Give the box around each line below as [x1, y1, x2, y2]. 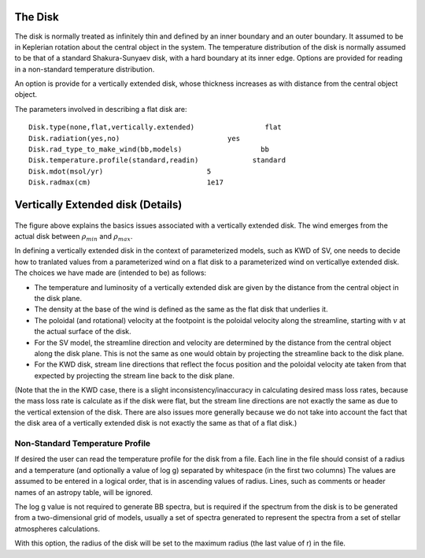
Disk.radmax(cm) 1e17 [28, 178, 224, 187]
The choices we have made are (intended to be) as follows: [14, 268, 207, 277]
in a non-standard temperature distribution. [14, 64, 155, 74]
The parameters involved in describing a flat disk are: [14, 104, 188, 113]
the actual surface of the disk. [34, 327, 131, 337]
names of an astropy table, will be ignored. [14, 487, 153, 497]
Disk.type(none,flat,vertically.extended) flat [28, 123, 283, 132]
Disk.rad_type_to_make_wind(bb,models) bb [28, 145, 269, 154]
